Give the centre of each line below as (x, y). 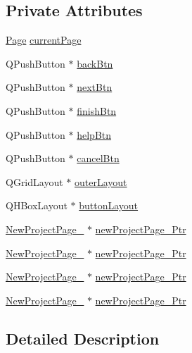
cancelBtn (98, 158)
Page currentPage (44, 40)
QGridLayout (34, 181)
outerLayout (101, 181)
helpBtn (94, 134)
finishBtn (97, 110)
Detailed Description (83, 338)
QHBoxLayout (37, 205)
